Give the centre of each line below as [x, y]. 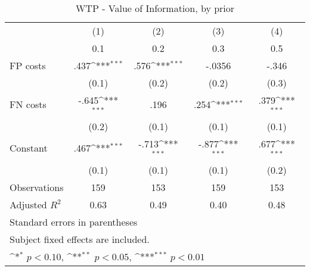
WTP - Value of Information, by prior [155, 8]
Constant [29, 148]
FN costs [28, 104]
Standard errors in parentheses [74, 221]
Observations [37, 187]
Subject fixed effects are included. [80, 239]
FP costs [28, 65]
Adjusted [28, 204]
